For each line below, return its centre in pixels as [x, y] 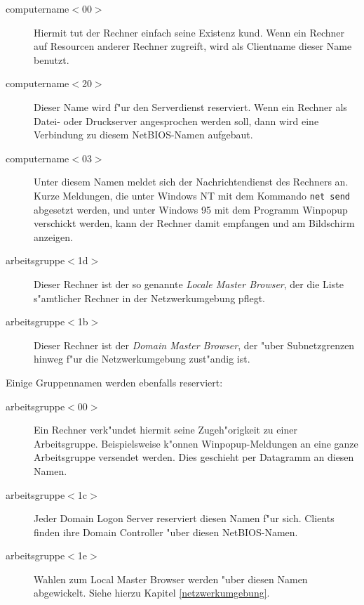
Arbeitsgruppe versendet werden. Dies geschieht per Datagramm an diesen [194, 457]
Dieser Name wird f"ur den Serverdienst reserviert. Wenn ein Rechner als [190, 106]
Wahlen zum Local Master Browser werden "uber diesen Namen [171, 579]
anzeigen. [53, 236]
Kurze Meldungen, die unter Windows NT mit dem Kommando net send [192, 195]
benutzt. [52, 59]
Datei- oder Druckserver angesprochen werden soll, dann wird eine [176, 121]
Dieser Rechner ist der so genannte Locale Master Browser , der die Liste [189, 284]
